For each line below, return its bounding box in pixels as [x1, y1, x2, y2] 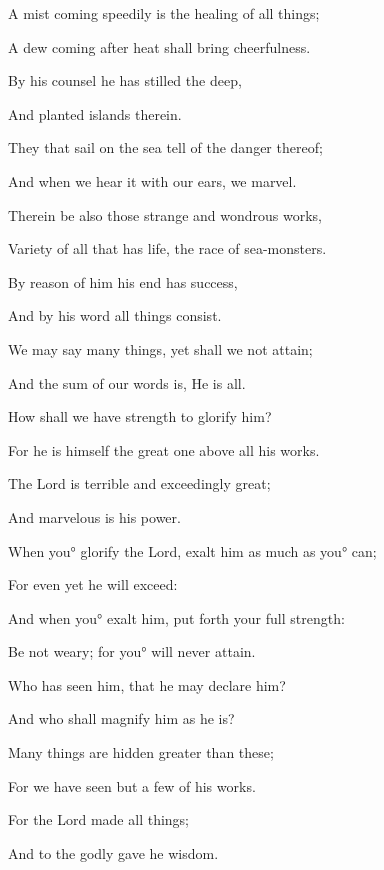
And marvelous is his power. [8, 506, 181, 527]
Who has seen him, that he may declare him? [8, 674, 286, 695]
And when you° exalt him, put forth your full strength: [8, 607, 345, 628]
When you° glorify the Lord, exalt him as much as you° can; [8, 540, 377, 561]
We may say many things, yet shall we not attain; [8, 338, 313, 359]
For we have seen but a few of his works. [8, 775, 256, 796]
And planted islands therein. [8, 103, 182, 124]
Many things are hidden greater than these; [8, 742, 274, 763]
